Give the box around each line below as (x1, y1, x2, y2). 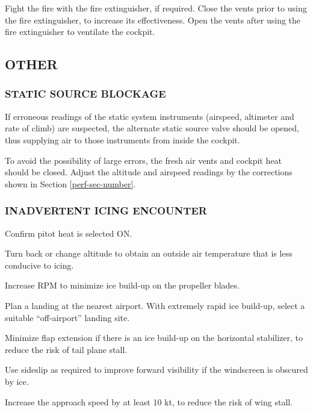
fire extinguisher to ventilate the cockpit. (5, 25, 155, 38)
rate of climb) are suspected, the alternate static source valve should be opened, (5, 122, 299, 134)
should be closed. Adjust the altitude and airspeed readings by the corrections (5, 166, 293, 178)
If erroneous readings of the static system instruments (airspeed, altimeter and (5, 110, 294, 122)
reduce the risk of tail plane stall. (5, 343, 128, 355)
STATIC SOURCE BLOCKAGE (5, 86, 166, 101)
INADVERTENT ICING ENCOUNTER (5, 203, 207, 218)
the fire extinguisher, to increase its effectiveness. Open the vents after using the (5, 13, 301, 26)
